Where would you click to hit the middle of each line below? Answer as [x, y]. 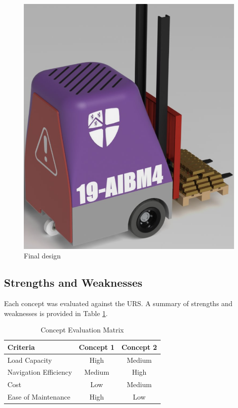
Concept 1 [97, 347]
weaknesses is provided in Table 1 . [56, 313]
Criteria [21, 347]
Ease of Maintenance [39, 397]
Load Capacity [30, 360]
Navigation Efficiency [40, 372]
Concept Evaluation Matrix [82, 330]
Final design [42, 256]
